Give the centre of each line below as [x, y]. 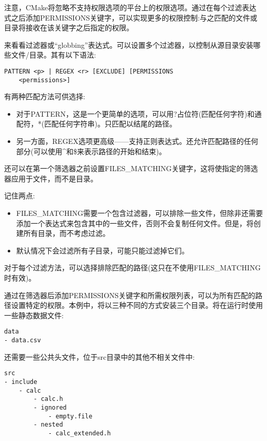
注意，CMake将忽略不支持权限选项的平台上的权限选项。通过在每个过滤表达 [130, 7]
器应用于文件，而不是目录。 [51, 178]
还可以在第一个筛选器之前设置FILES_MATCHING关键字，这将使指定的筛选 [131, 168]
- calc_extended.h [79, 433]
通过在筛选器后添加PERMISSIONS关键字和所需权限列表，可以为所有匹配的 [130, 295]
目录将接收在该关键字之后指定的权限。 [69, 27]
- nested [48, 425]
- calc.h [48, 399]
